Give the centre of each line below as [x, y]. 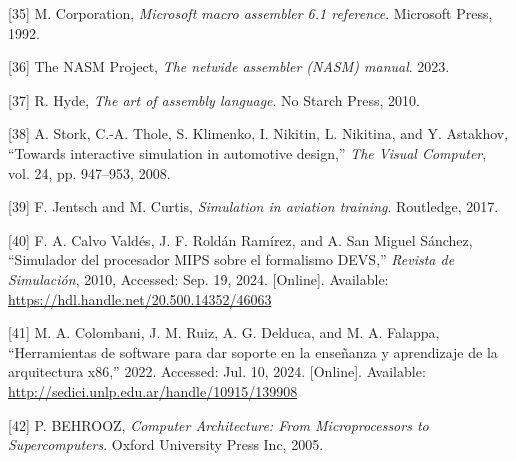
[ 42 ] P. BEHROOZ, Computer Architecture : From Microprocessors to [218, 424]
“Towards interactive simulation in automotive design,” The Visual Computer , [247, 152]
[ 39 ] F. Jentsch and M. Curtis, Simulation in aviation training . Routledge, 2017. [253, 206]
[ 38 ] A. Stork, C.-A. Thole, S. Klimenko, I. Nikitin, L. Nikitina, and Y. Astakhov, [258, 133]
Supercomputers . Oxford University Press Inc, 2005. [166, 444]
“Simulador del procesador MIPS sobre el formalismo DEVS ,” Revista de [231, 259]
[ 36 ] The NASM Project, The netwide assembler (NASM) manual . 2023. [229, 66]
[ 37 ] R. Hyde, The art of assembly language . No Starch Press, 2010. [214, 99]
